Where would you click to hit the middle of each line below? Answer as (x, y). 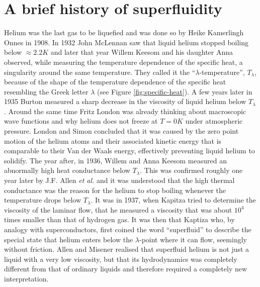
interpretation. (26, 278)
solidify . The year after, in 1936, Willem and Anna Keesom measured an (115, 160)
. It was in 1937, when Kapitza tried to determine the (173, 200)
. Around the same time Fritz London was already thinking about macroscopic (125, 111)
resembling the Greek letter (46, 91)
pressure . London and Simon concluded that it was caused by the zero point (121, 131)
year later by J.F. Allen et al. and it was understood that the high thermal (119, 180)
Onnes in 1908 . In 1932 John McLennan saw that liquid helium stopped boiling (126, 42)
